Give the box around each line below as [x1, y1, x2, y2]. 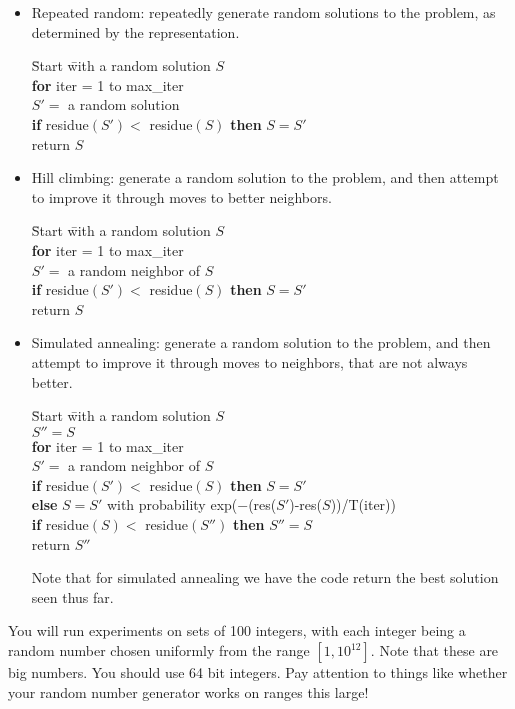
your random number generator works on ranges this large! [8, 681, 369, 702]
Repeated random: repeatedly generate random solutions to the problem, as [31, 2, 496, 22]
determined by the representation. [31, 21, 240, 42]
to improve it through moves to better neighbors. [31, 186, 332, 207]
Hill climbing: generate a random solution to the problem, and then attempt [31, 167, 499, 188]
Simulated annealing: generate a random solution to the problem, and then [31, 332, 491, 353]
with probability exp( [106, 494, 238, 515]
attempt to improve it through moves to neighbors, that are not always [31, 351, 468, 372]
